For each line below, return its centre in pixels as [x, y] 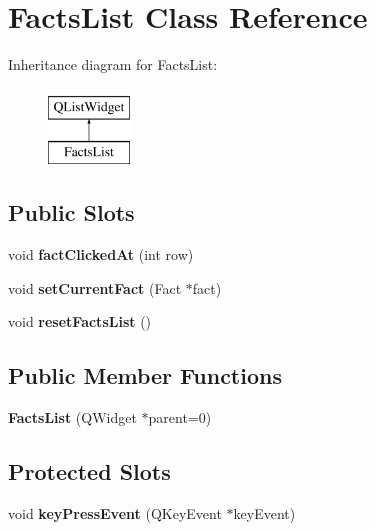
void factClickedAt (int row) [101, 254]
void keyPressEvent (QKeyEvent [115, 512]
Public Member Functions [145, 375]
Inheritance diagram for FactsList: [113, 64]
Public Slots [71, 212]
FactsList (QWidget [72, 417]
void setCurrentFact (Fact [95, 287]
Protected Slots [89, 471]
